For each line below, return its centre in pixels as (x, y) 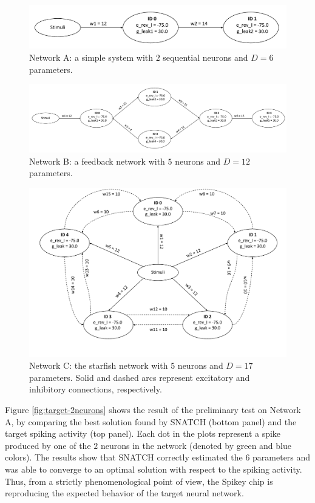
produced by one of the (48, 445)
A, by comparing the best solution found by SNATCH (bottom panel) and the (151, 421)
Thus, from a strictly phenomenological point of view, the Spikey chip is (139, 481)
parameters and (282, 457)
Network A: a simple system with (91, 57)
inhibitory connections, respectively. (96, 389)
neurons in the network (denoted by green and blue (196, 445)
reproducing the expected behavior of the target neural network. (124, 493)
